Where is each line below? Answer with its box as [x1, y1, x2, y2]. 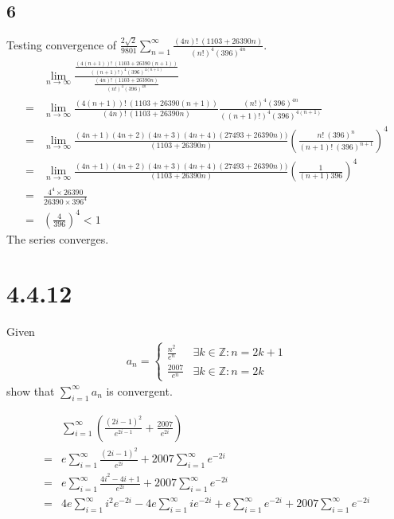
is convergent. [106, 382, 173, 399]
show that [6, 382, 55, 399]
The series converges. [6, 230, 109, 247]
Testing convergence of [6, 36, 117, 53]
